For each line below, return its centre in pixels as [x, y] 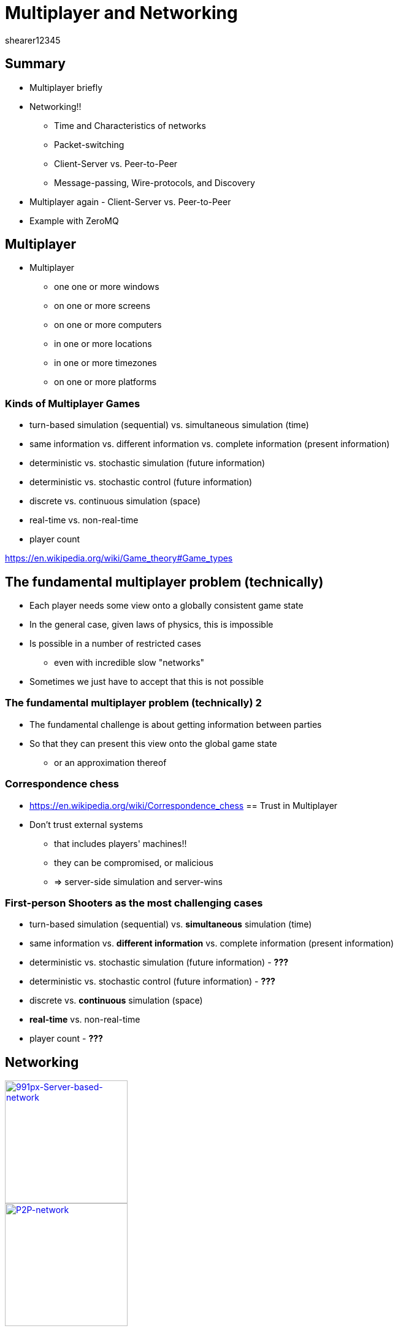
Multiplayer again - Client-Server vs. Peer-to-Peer [130, 201]
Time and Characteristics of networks [130, 125]
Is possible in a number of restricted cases [115, 644]
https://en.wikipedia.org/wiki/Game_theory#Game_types [119, 558]
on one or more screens [102, 306]
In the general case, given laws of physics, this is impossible [151, 625]
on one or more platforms [105, 382]
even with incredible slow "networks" [129, 663]
